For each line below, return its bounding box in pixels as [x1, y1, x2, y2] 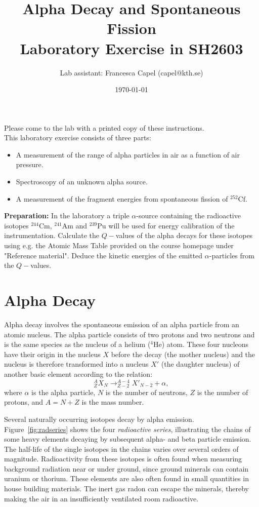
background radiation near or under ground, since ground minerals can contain [4, 463, 249, 474]
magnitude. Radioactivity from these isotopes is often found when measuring [4, 453, 242, 464]
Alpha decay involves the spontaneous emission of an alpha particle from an [4, 319, 239, 329]
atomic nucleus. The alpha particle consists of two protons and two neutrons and [4, 329, 255, 339]
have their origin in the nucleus [4, 348, 101, 359]
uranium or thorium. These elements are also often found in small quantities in [4, 473, 249, 484]
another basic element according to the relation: [4, 368, 153, 379]
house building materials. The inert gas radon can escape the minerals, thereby [4, 483, 249, 494]
